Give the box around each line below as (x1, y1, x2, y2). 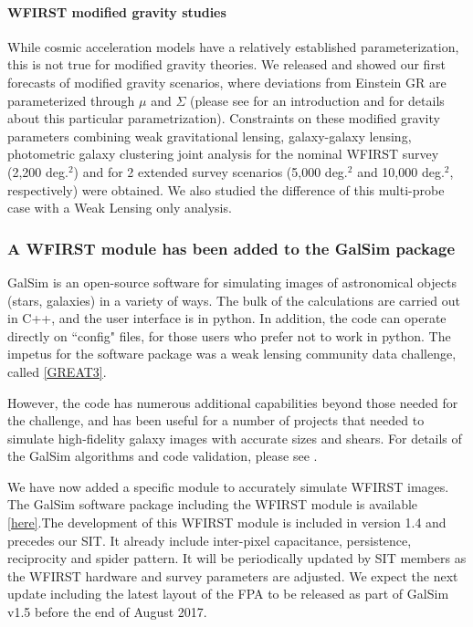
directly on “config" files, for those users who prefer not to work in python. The (7, 326, 451, 345)
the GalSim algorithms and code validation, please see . (7, 446, 318, 465)
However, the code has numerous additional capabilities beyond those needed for (7, 392, 458, 412)
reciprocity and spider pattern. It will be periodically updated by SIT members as (7, 549, 467, 568)
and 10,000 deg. (357, 162, 445, 181)
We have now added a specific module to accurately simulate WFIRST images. (7, 476, 449, 496)
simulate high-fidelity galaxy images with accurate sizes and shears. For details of (7, 428, 462, 447)
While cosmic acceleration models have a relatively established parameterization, (7, 37, 459, 56)
